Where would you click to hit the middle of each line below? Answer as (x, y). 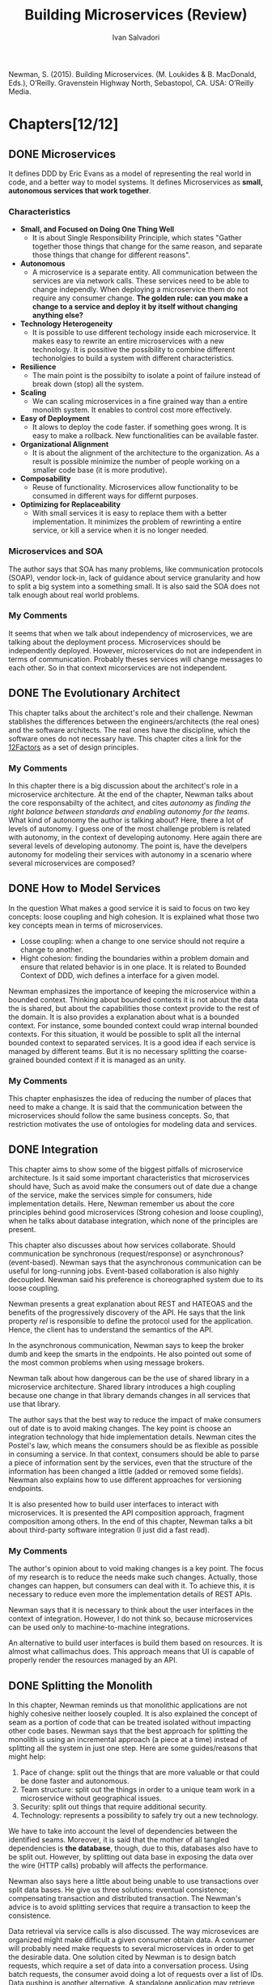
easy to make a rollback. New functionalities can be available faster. (145, 436)
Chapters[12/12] (64, 124)
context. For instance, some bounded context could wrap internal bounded (133, 1025)
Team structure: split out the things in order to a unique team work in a (137, 1789)
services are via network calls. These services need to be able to (140, 281)
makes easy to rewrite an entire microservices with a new (128, 341)
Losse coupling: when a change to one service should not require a (132, 941)
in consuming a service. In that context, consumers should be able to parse (134, 1454)
